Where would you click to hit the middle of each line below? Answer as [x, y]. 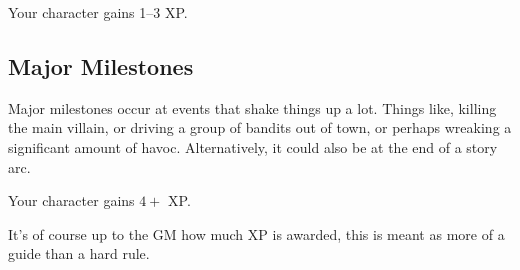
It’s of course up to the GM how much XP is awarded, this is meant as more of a [256, 233]
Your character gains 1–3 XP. [98, 12]
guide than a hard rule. [79, 253]
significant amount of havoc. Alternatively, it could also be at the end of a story [253, 146]
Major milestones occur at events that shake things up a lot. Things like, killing [252, 107]
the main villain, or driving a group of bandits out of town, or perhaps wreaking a [260, 127]
